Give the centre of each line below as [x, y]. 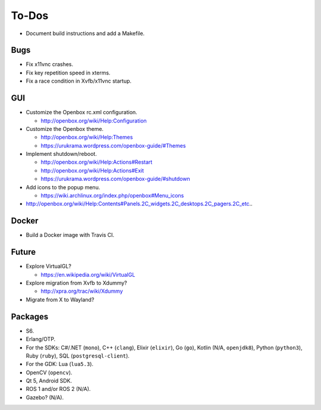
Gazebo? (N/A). [45, 397]
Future [23, 252]
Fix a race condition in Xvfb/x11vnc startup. [79, 81]
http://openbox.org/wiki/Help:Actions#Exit [92, 170]
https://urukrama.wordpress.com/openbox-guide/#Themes [113, 145]
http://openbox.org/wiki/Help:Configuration [94, 121]
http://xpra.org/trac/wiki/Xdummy [82, 291]
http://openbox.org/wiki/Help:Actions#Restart [97, 162]
